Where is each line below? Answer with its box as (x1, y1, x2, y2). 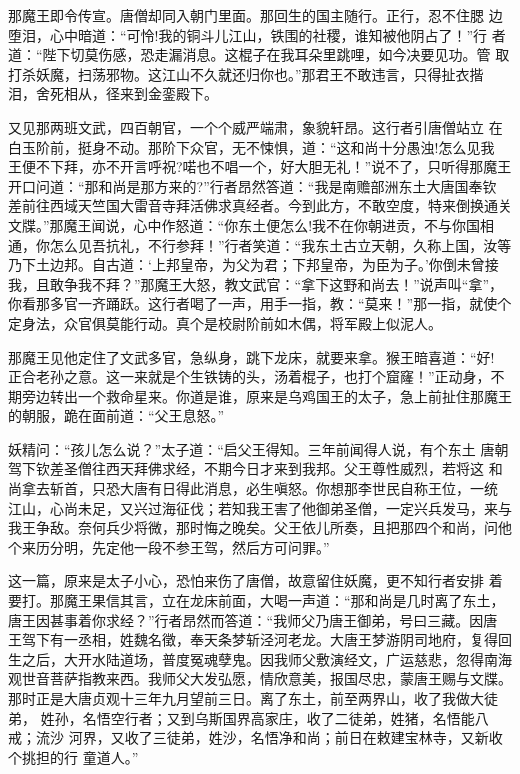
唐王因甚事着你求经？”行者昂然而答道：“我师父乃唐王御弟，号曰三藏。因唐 (8, 609, 498, 630)
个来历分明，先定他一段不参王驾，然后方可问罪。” (8, 536, 330, 557)
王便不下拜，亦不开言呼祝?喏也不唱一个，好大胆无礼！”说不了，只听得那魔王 (8, 156, 512, 177)
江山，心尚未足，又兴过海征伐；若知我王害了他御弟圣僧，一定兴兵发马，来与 (8, 497, 512, 518)
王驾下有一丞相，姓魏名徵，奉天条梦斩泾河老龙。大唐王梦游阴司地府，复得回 (8, 629, 512, 650)
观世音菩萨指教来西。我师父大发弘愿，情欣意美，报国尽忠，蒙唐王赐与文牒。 (8, 668, 512, 689)
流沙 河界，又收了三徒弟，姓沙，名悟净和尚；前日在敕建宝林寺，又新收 (35, 727, 503, 748)
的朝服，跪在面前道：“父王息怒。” (8, 405, 225, 426)
